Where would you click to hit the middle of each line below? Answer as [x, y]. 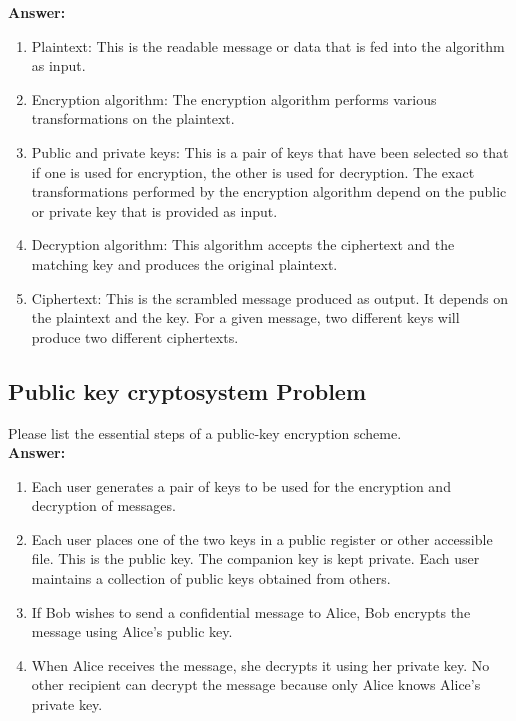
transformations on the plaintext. [133, 118]
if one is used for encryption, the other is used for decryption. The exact [253, 171]
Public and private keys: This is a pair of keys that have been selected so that [270, 151]
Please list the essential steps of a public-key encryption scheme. [205, 432]
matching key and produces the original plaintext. [184, 263]
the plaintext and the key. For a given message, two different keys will [245, 317]
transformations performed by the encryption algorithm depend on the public [269, 191]
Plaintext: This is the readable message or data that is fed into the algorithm [268, 45]
